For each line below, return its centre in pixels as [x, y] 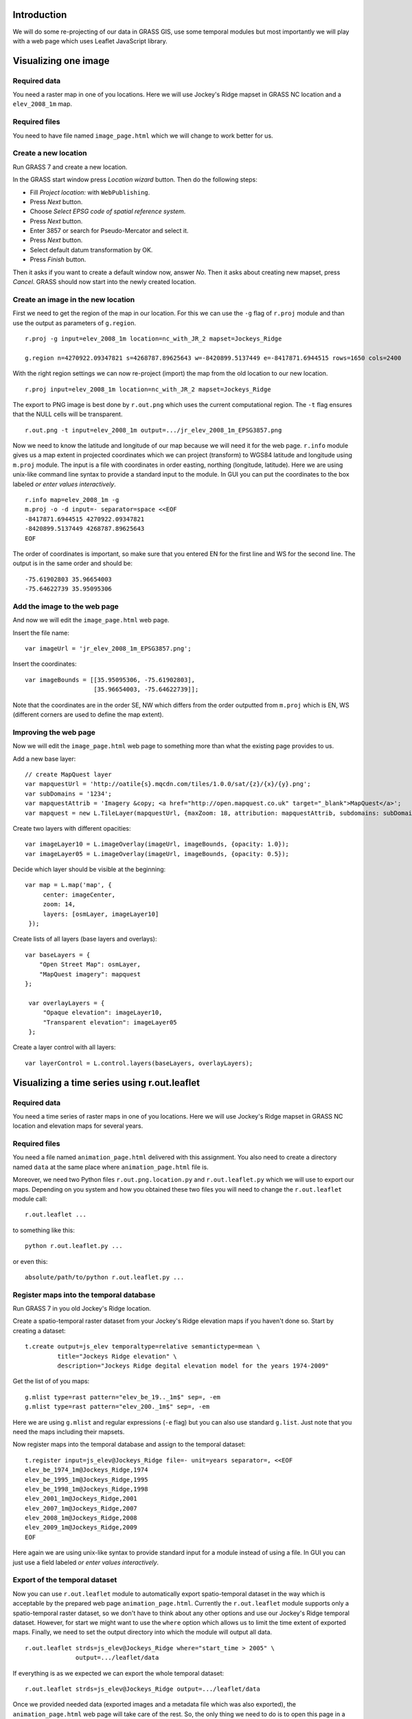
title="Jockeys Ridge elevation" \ [117, 1356]
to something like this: [44, 1230]
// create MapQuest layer [69, 774]
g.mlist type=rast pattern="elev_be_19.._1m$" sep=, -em [123, 1397]
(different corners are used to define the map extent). [88, 714]
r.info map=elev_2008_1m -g [72, 500]
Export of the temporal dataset [65, 1580]
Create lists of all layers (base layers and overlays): [85, 939]
